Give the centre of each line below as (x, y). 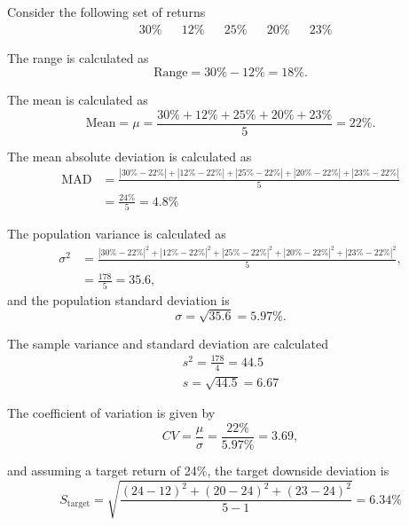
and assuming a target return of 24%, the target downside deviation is (198, 470)
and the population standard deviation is (118, 299)
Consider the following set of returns (106, 12)
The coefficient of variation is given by (111, 413)
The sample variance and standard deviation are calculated (168, 343)
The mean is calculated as (78, 100)
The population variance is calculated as (117, 233)
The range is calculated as (78, 57)
